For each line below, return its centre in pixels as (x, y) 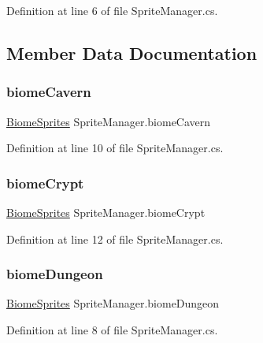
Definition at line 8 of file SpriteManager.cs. (112, 330)
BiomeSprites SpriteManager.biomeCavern (109, 121)
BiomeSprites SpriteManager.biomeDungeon (113, 303)
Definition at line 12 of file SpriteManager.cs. (115, 239)
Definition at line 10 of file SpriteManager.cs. (115, 148)
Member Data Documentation (132, 52)
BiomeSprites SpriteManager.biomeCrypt (106, 212)
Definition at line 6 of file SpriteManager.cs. (112, 10)
